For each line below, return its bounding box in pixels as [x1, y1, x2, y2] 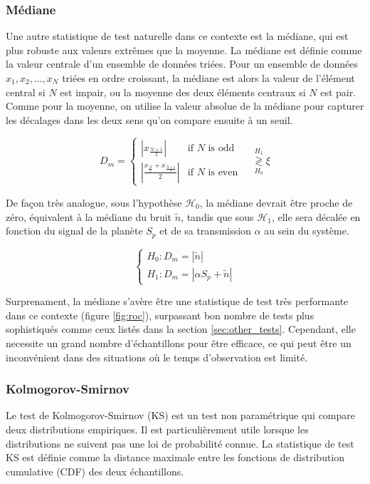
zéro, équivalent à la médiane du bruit [6, 209, 172, 224]
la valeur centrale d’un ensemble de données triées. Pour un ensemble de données [6, 56, 358, 71]
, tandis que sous [181, 209, 254, 224]
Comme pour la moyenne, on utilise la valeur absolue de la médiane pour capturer [6, 98, 364, 113]
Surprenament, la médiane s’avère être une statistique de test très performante [6, 294, 349, 309]
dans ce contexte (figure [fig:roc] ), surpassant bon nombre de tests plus [6, 307, 314, 322]
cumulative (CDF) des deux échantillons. [6, 463, 184, 478]
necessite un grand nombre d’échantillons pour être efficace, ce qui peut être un [6, 335, 351, 350]
